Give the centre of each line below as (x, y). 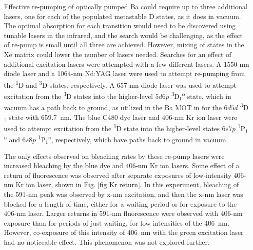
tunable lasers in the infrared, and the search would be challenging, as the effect (123, 35)
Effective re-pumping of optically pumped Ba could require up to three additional (126, 6)
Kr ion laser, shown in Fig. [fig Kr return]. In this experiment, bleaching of (127, 184)
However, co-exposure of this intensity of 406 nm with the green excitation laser (124, 232)
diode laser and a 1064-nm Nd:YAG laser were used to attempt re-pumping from (125, 73)
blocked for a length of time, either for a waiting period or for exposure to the (120, 203)
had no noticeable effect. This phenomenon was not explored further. (107, 241)
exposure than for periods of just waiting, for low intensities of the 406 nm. (117, 222)
